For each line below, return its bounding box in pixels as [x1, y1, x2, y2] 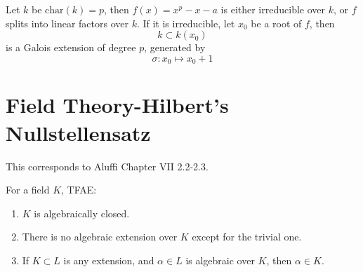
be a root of [251, 15, 302, 30]
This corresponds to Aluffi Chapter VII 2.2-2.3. [6, 158, 209, 173]
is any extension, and [63, 252, 154, 267]
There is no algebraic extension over [22, 229, 178, 244]
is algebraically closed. [34, 205, 130, 220]
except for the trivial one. [192, 229, 302, 244]
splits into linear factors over [6, 15, 128, 30]
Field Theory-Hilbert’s [6, 90, 229, 119]
